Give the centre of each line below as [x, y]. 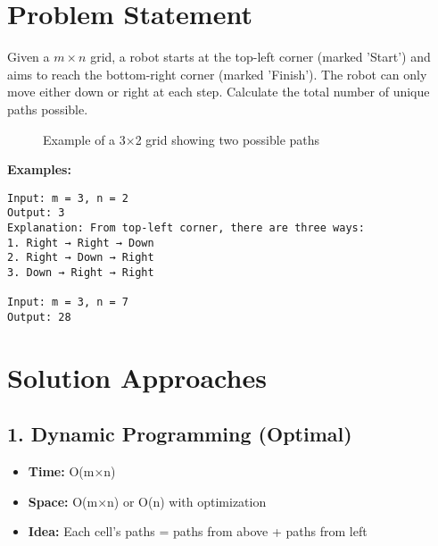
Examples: [39, 169]
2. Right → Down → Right [81, 258]
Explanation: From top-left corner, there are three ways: [186, 228]
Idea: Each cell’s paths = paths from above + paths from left [198, 531]
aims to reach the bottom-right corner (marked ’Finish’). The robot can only [217, 74]
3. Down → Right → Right [81, 272]
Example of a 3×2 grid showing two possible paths [182, 139]
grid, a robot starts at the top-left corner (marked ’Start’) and [260, 57]
